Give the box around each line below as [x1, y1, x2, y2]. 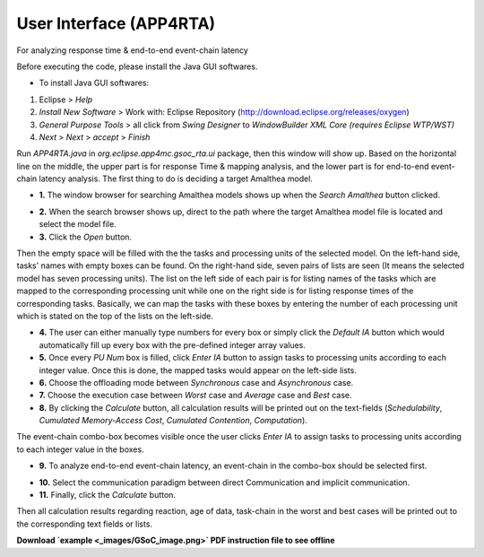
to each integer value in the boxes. [16, 444, 144, 455]
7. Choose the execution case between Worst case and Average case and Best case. [39, 390, 352, 401]
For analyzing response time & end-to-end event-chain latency [16, 45, 248, 56]
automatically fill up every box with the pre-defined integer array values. [39, 339, 307, 350]
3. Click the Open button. [39, 231, 133, 242]
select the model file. [39, 219, 117, 230]
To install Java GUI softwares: [39, 77, 150, 89]
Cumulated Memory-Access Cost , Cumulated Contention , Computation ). [39, 415, 308, 426]
